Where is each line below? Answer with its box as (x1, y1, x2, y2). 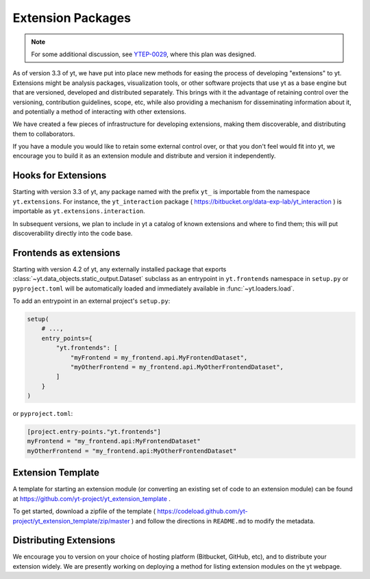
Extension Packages (12, 10, 132, 25)
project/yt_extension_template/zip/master (12, 517, 130, 525)
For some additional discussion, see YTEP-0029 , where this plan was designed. (31, 50, 256, 58)
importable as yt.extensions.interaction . (12, 207, 145, 215)
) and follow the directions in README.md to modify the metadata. (131, 517, 315, 525)
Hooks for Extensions (12, 170, 107, 182)
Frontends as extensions (12, 247, 121, 258)
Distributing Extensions (12, 534, 116, 546)
